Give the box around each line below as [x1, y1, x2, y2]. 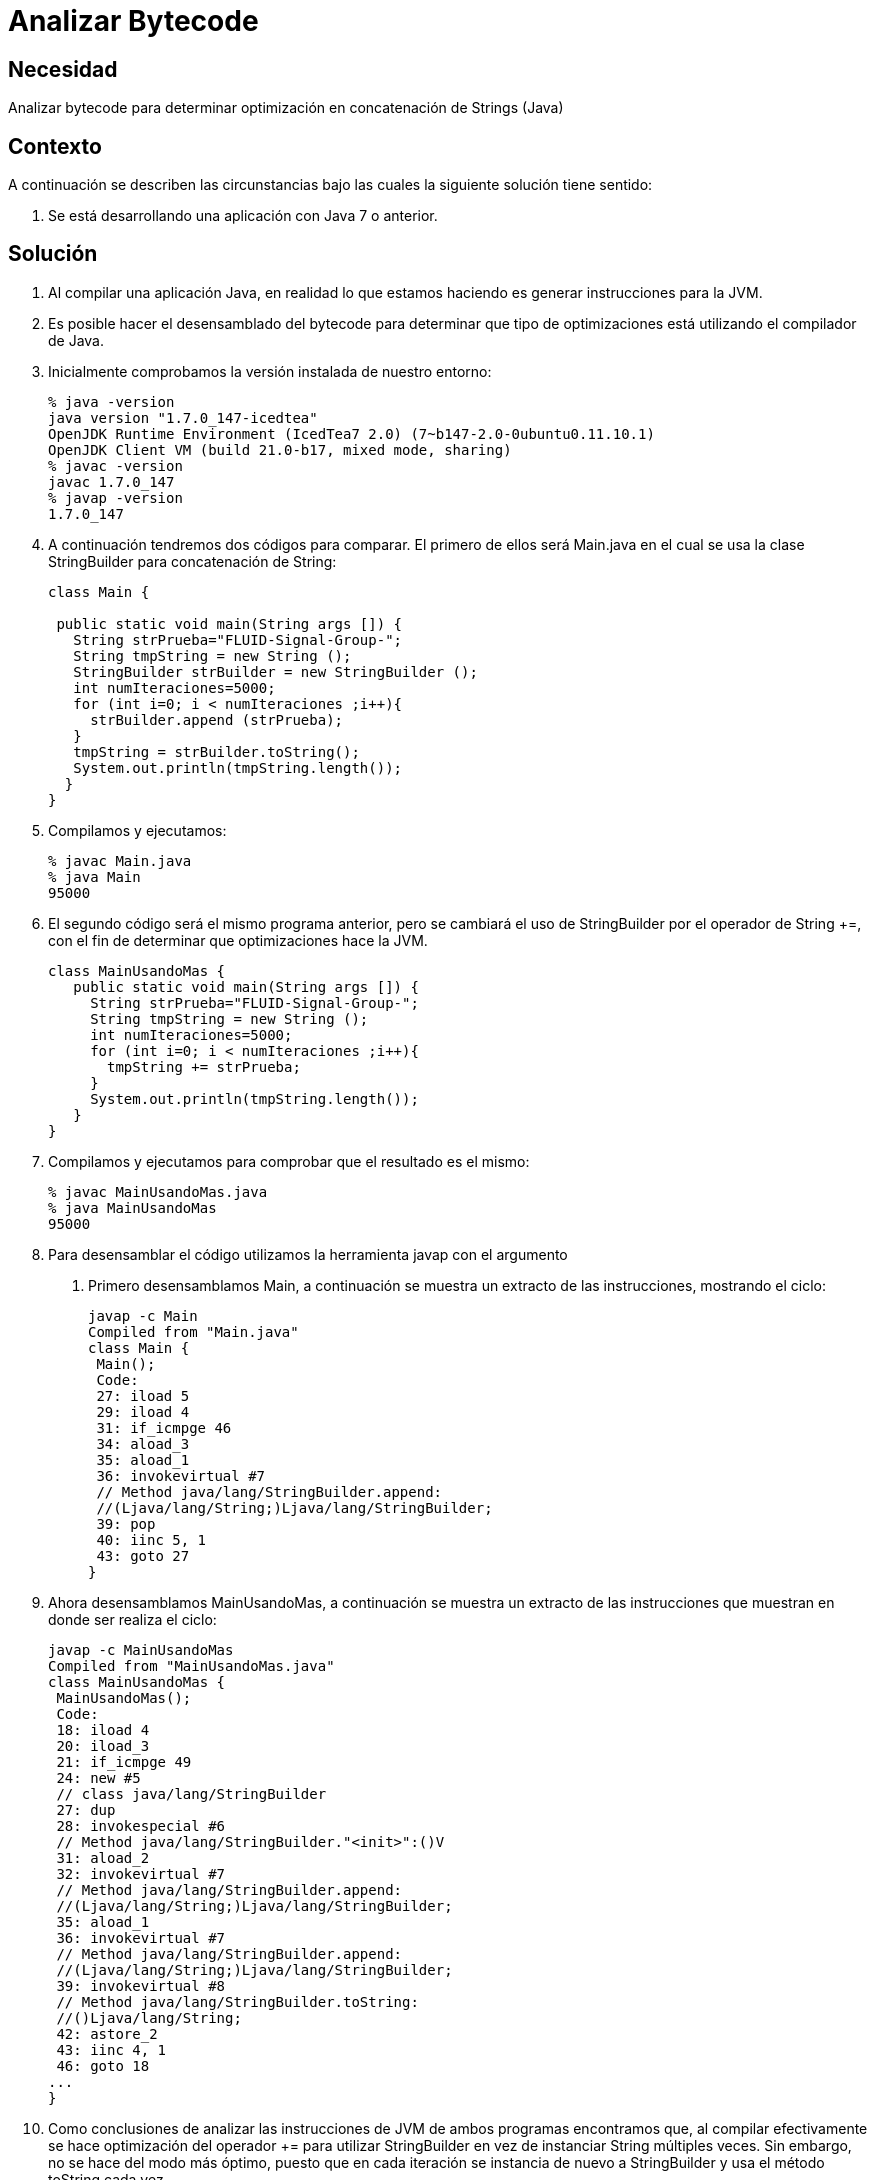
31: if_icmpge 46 [96, 1419, 232, 1436]
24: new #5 [56, 1769, 141, 1786]
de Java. [48, 331, 105, 349]
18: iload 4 [56, 1721, 150, 1738]
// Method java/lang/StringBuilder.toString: [56, 1993, 419, 2010]
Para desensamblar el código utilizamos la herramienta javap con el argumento [48, 1245, 568, 1263]
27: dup [56, 1801, 116, 1818]
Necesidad [8, 56, 118, 82]
